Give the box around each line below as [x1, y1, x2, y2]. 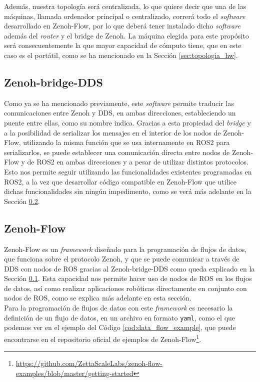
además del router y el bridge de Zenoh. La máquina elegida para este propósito [4, 30, 249, 40]
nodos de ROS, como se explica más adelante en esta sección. [4, 292, 191, 303]
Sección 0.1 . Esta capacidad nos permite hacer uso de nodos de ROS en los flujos [4, 273, 252, 283]
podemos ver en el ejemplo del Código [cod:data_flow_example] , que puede [4, 322, 236, 332]
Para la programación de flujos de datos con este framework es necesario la [4, 302, 233, 313]
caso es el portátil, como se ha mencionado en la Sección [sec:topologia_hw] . [4, 49, 238, 60]
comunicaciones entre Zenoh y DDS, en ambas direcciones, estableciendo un [4, 107, 236, 118]
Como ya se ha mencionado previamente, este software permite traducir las [4, 97, 234, 108]
